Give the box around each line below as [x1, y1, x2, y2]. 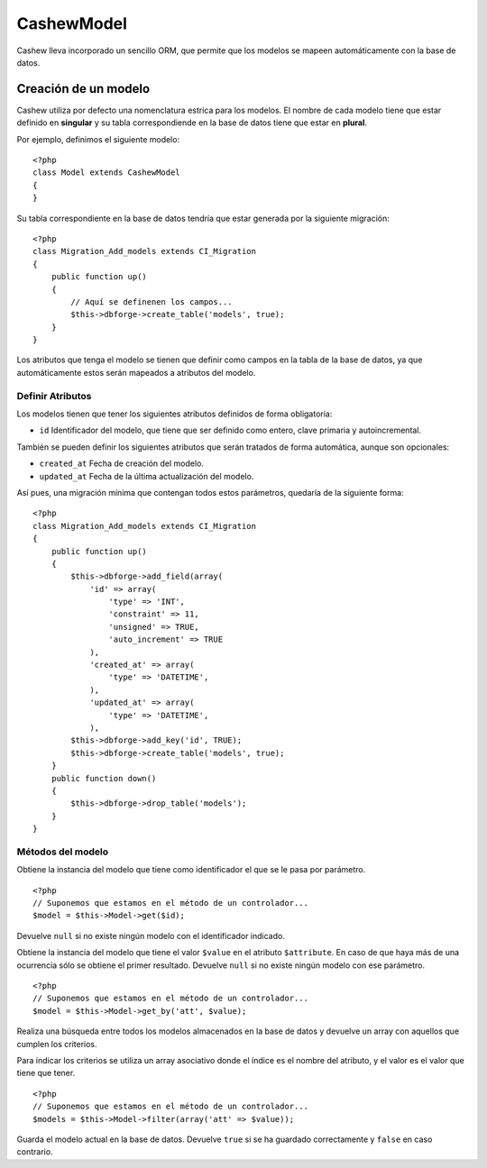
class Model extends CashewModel [32, 168, 180, 178]
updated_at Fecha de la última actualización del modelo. [39, 470, 254, 481]
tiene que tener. [16, 1068, 76, 1079]
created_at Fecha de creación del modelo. [39, 458, 205, 469]
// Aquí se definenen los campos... [70, 297, 234, 306]
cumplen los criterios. [16, 1038, 98, 1049]
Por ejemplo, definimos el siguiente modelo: [16, 133, 180, 144]
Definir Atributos [16, 389, 92, 402]
